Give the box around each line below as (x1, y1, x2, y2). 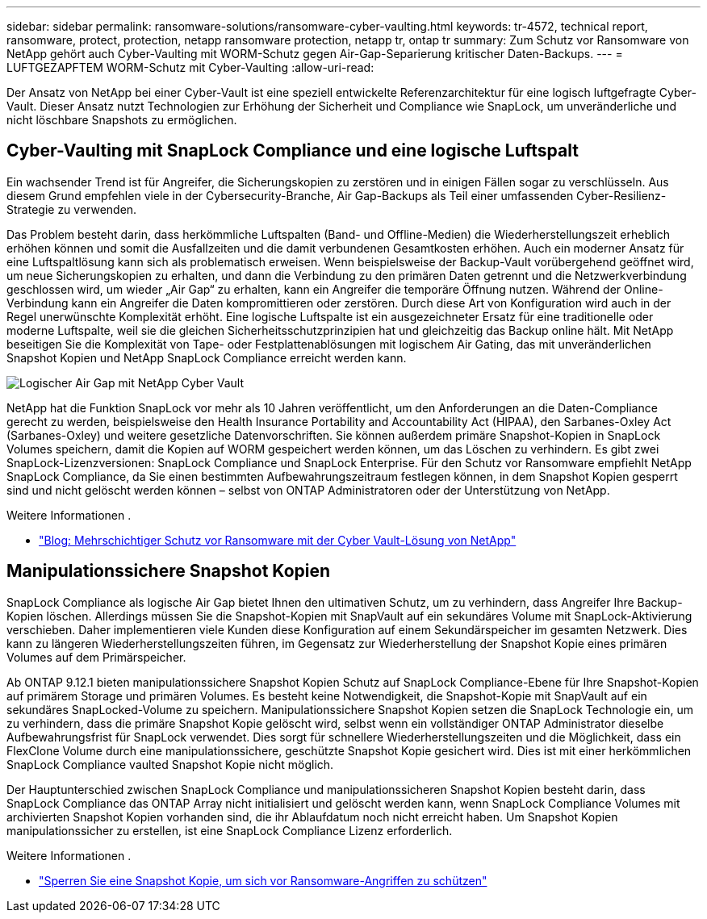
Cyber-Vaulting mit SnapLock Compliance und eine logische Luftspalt (6, 140, 579, 161)
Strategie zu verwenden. (6, 202, 137, 216)
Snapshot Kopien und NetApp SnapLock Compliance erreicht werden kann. (6, 350, 407, 365)
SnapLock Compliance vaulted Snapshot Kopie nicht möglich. (6, 757, 334, 771)
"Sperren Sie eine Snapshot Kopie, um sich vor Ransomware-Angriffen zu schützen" (39, 873, 487, 888)
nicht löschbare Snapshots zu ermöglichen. (6, 113, 237, 127)
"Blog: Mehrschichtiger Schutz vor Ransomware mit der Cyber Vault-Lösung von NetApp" (39, 533, 517, 547)
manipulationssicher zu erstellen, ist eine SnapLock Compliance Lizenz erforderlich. (6, 823, 453, 838)
